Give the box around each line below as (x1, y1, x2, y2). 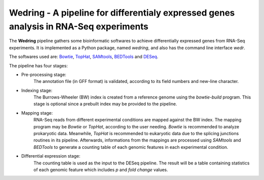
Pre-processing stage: (21, 71, 66, 78)
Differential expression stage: (21, 153, 81, 159)
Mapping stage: (21, 110, 53, 116)
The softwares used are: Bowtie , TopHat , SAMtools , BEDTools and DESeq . (9, 54, 158, 60)
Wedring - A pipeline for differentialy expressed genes (9, 7, 235, 18)
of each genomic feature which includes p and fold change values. (33, 166, 168, 173)
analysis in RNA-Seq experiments (9, 21, 149, 32)
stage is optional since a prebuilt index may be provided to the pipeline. (33, 101, 177, 107)
